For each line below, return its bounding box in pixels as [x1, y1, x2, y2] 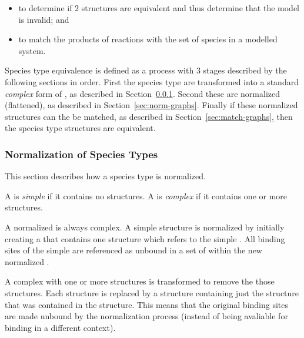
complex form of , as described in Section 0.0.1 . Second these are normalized [5, 87, 280, 99]
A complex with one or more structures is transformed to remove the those [5, 275, 275, 287]
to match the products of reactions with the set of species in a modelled [18, 33, 278, 45]
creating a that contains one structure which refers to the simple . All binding [5, 232, 285, 245]
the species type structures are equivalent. [5, 122, 156, 134]
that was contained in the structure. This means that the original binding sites [5, 298, 289, 310]
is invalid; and [18, 13, 69, 25]
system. [18, 44, 46, 56]
